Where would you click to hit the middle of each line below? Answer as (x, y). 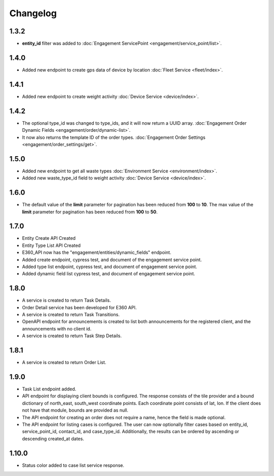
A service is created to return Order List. (64, 362)
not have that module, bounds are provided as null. (75, 410)
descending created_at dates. (53, 438)
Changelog (33, 13)
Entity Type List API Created (52, 245)
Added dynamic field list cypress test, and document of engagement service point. (109, 274)
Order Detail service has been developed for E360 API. (79, 307)
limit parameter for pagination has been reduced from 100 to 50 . (90, 212)
